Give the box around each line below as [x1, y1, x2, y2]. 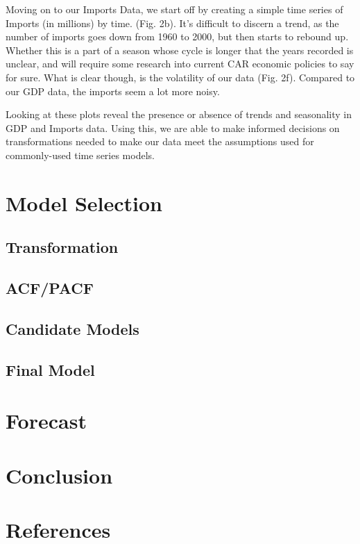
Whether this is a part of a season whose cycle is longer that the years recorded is [6, 42, 354, 57]
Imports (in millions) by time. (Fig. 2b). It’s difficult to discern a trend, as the [6, 15, 339, 30]
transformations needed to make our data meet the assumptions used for [6, 134, 314, 149]
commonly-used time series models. [6, 147, 155, 162]
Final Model [6, 358, 95, 380]
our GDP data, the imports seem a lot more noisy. [6, 83, 220, 98]
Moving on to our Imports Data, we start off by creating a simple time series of [6, 2, 343, 16]
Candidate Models [6, 318, 139, 339]
